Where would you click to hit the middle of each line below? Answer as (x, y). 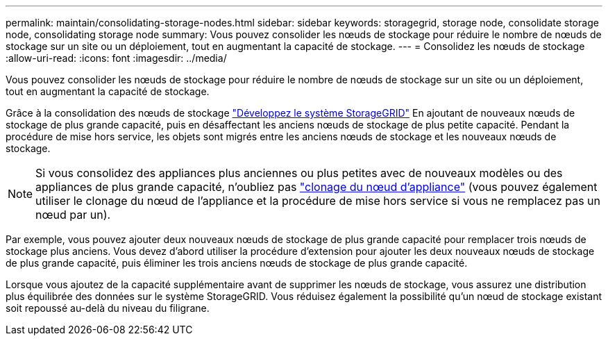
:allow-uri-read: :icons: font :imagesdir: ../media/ (116, 58)
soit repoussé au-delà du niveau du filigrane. (108, 308)
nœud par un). (73, 215)
